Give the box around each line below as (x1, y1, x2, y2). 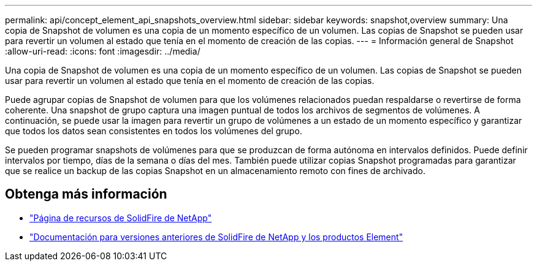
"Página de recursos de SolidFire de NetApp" (29, 212, 212, 223)
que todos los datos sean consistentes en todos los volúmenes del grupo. (5, 126, 302, 136)
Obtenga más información (5, 186, 167, 202)
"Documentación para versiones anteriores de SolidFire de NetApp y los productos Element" (29, 231, 403, 242)
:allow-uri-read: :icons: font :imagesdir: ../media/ (5, 46, 200, 56)
